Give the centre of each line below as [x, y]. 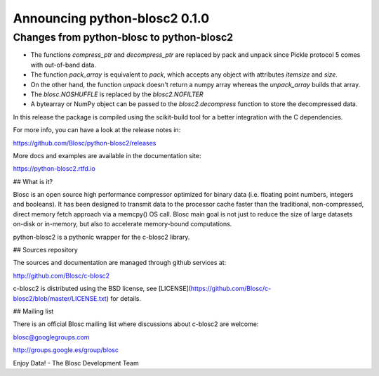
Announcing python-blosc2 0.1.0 [111, 18]
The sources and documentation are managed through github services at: [120, 263]
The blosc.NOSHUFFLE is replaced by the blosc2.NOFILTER [117, 94]
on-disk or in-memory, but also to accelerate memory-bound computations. [122, 224]
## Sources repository [45, 250]
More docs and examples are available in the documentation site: [107, 155]
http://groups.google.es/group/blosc [66, 350]
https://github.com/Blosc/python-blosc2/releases [85, 143]
